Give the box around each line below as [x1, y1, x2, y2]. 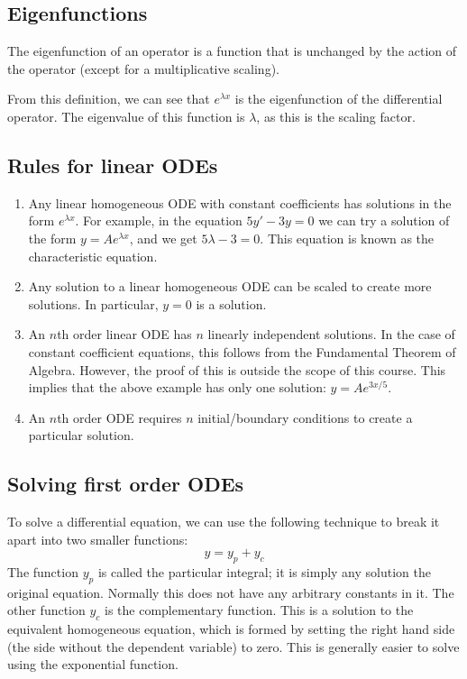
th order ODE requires [57, 408, 182, 427]
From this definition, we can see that [7, 89, 210, 108]
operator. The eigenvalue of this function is [7, 106, 245, 125]
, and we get [129, 228, 197, 247]
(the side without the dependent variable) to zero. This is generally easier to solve [7, 637, 460, 656]
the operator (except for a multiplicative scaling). [7, 59, 279, 78]
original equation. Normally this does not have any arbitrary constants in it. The [7, 583, 454, 601]
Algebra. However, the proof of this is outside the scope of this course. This [28, 360, 446, 379]
